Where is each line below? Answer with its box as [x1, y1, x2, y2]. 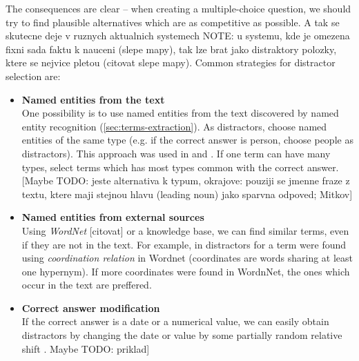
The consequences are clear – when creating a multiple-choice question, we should [6, 1, 351, 15]
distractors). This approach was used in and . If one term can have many [21, 146, 331, 160]
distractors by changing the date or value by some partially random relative [21, 328, 342, 342]
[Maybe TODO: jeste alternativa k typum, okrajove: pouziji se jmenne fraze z [21, 173, 350, 188]
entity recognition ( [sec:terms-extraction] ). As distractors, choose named [21, 119, 327, 133]
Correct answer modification [21, 300, 160, 315]
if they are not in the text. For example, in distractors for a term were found [21, 237, 347, 251]
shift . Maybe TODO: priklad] [21, 341, 150, 355]
